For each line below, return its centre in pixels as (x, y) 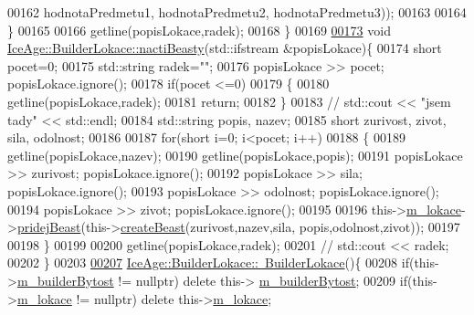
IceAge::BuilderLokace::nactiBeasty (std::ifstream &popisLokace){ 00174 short (225, 48)
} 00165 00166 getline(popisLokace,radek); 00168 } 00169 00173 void (199, 30)
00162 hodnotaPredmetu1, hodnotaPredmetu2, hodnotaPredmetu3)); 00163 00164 (237, 12)
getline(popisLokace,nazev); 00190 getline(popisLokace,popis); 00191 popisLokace (235, 155)
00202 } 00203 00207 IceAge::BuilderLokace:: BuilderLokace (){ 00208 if (208, 262)
